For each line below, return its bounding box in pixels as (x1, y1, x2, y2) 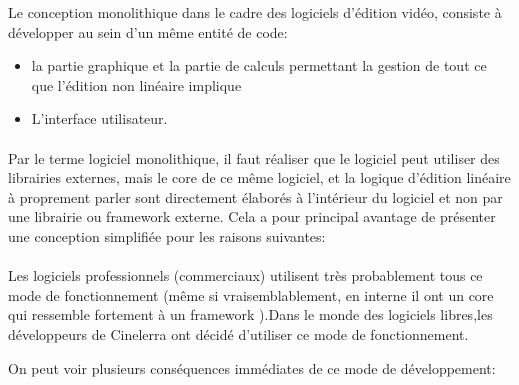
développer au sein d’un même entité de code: (8, 21, 288, 42)
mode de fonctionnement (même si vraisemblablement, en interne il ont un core (8, 284, 494, 305)
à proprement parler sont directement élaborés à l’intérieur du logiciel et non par (8, 186, 503, 207)
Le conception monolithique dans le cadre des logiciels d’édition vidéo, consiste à (8, 2, 502, 22)
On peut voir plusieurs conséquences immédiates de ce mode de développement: (8, 357, 496, 378)
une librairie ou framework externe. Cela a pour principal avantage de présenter (8, 206, 496, 227)
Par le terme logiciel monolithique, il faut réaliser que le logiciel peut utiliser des (8, 147, 500, 168)
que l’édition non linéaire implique (31, 74, 242, 95)
